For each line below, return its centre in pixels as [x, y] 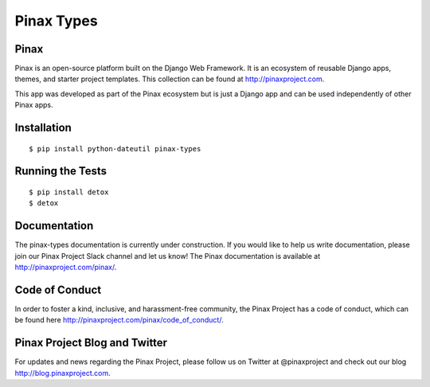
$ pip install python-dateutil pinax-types [115, 149]
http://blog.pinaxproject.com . [63, 373]
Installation [43, 128]
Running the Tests [61, 171]
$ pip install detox [69, 192]
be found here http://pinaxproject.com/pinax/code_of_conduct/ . [119, 320]
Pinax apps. [34, 105]
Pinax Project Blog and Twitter [91, 343]
